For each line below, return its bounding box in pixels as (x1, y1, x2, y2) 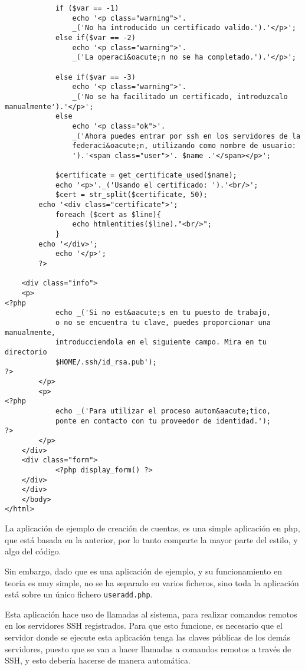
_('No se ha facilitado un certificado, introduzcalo (72, 92, 288, 101)
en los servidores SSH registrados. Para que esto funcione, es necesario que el (5, 619, 283, 632)
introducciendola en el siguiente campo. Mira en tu (55, 338, 267, 347)
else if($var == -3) (55, 73, 136, 81)
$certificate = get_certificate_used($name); (55, 171, 237, 180)
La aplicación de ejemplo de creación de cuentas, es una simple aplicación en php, (5, 522, 300, 534)
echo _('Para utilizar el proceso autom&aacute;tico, (55, 406, 271, 415)
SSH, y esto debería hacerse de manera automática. (5, 654, 191, 666)
